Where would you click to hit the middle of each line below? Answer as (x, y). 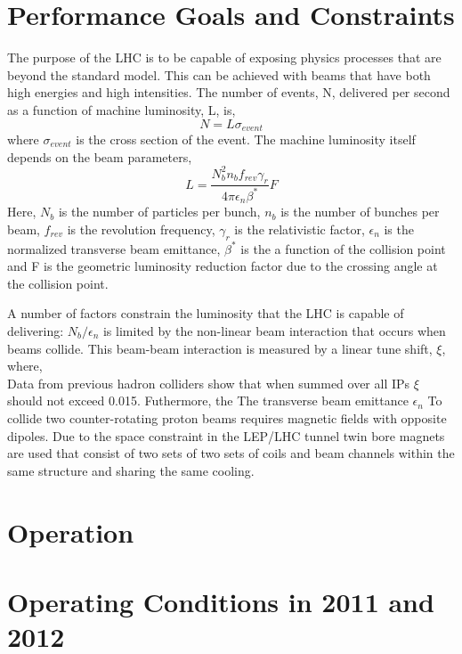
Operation (71, 531)
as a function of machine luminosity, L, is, (122, 109)
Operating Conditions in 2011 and (221, 601)
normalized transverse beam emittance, (114, 248)
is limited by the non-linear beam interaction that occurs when (274, 331)
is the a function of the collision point (343, 248)
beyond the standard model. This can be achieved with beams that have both (219, 74)
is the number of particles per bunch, (159, 212)
